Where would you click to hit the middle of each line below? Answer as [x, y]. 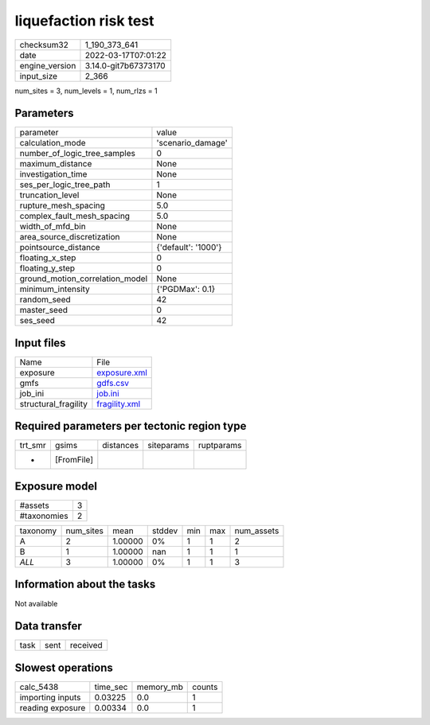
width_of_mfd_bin [53, 227]
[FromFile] [74, 460]
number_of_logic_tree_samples [77, 154]
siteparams [168, 446]
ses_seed [37, 321]
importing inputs [50, 697]
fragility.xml [119, 403]
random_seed [45, 300]
